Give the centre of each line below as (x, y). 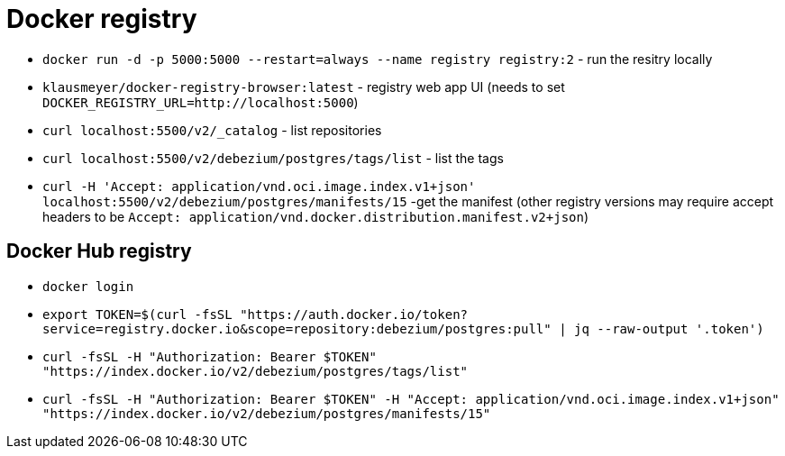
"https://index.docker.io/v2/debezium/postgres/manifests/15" (267, 413)
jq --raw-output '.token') (669, 328)
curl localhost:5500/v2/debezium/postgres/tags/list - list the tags (273, 158)
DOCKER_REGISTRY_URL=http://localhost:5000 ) (201, 102)
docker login (88, 286)
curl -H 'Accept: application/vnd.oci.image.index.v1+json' (259, 186)
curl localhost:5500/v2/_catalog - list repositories (212, 130)
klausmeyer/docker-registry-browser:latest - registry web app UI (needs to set (304, 87)
